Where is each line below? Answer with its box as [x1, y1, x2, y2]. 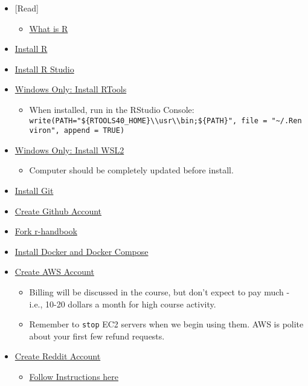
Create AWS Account [14, 265, 94, 278]
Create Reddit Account [14, 350, 101, 362]
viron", [29, 126, 60, 135]
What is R [29, 22, 68, 34]
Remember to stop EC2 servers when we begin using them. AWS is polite [29, 318, 304, 330]
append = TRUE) [63, 126, 125, 135]
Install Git [14, 184, 54, 197]
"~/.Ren [271, 116, 302, 125]
